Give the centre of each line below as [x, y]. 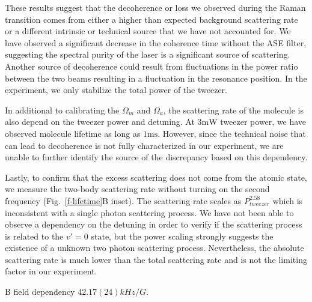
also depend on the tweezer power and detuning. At [100, 122]
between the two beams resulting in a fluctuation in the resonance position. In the [156, 78]
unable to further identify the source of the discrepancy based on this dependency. [156, 157]
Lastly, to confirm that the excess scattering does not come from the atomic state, [156, 177]
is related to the [34, 236]
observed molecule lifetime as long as [73, 133]
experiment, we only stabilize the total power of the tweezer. [116, 90]
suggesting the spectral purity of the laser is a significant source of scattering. [148, 54]
